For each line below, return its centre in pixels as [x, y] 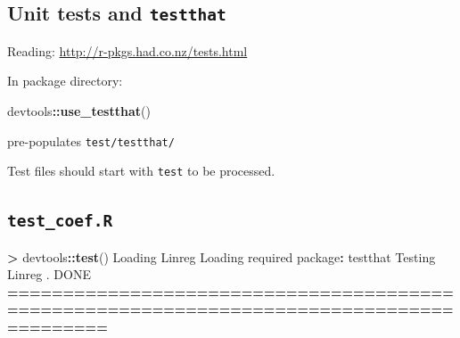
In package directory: [65, 81]
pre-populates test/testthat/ [91, 140]
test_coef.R [60, 221]
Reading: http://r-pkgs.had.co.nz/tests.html [127, 50]
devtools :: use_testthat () [79, 110]
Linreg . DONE [49, 274]
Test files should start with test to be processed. [141, 171]
